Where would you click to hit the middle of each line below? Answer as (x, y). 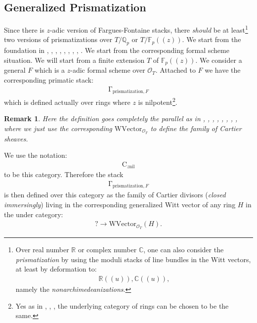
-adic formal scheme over (108, 70)
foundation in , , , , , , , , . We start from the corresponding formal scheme (117, 50)
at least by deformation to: (56, 269)
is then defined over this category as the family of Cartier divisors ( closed (115, 195)
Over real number (42, 250)
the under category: (34, 214)
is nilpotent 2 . (158, 101)
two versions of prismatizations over (58, 39)
